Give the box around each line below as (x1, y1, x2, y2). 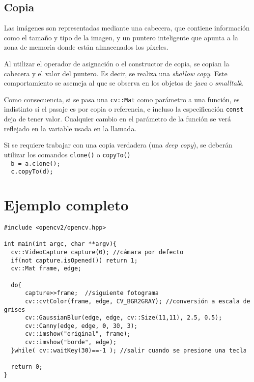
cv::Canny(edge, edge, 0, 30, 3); (25, 322, 138, 329)
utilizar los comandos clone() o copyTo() (4, 149, 131, 159)
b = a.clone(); (11, 160, 60, 167)
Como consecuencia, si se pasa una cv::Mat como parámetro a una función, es (4, 94, 240, 104)
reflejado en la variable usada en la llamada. (4, 123, 137, 133)
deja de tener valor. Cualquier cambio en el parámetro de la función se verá (4, 114, 231, 124)
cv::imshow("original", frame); (25, 330, 131, 338)
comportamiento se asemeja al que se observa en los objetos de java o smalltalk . (4, 78, 244, 88)
